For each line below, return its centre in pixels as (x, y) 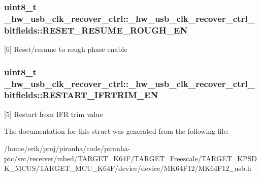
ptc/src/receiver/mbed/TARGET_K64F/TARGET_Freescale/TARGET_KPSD (130, 158)
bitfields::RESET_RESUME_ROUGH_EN (96, 30)
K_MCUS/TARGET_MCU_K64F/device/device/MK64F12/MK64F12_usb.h (128, 168)
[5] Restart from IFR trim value (54, 114)
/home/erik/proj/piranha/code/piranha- (67, 148)
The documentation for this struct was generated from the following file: (117, 131)
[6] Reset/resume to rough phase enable (66, 49)
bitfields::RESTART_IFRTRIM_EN (81, 95)
